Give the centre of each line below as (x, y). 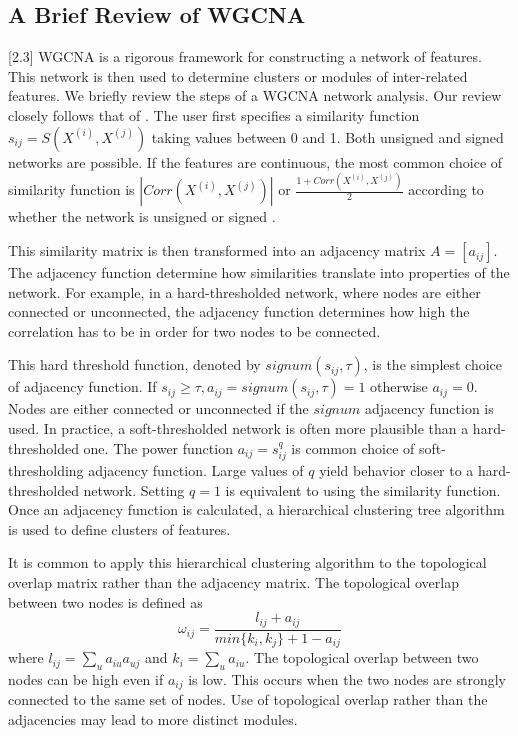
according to (446, 189)
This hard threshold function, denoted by (134, 364)
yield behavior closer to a (396, 470)
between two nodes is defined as (105, 601)
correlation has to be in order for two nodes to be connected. (194, 330)
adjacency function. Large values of (196, 470)
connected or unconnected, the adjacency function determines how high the (239, 311)
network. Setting (134, 489)
